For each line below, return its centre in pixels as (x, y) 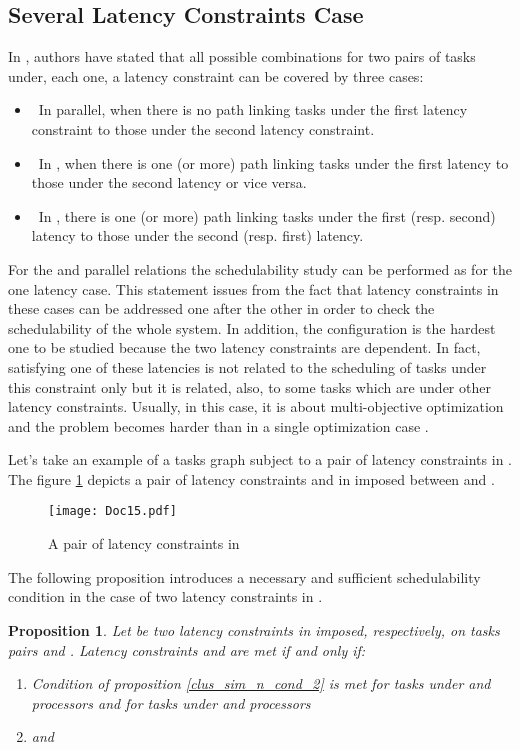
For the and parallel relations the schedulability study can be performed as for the (260, 268)
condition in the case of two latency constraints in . (165, 596)
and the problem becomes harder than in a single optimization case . (218, 425)
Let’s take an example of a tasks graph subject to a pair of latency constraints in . (260, 459)
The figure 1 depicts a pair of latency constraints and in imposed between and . (251, 478)
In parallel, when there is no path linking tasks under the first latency (253, 109)
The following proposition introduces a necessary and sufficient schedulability (244, 576)
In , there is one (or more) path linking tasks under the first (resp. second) (267, 215)
